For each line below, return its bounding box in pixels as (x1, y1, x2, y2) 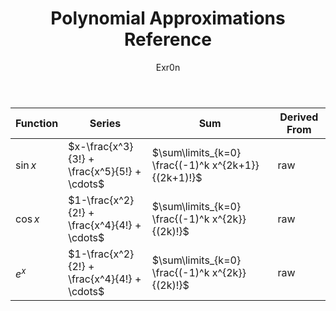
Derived (279, 110, 319, 124)
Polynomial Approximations (50, 7, 286, 30)
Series (89, 116, 122, 130)
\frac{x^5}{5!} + (68, 164, 142, 178)
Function (15, 116, 59, 130)
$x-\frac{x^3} (68, 139, 134, 153)
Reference (124, 28, 212, 51)
